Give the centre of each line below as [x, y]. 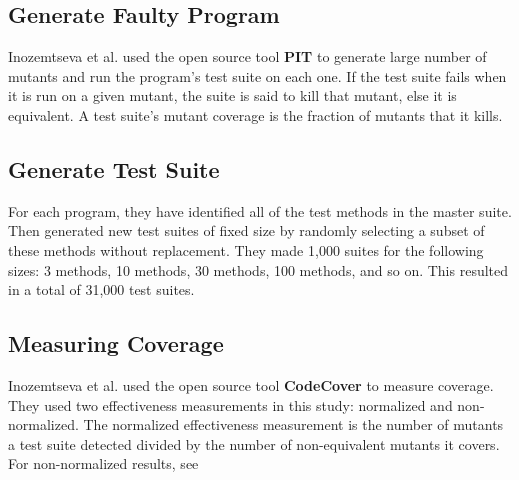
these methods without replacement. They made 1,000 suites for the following [246, 249]
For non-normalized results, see [103, 463]
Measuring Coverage [116, 343]
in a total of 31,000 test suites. [101, 289]
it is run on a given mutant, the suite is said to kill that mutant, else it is [232, 95]
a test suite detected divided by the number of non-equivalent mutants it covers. [254, 443]
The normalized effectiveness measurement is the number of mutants [293, 424]
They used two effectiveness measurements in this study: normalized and [230, 404]
